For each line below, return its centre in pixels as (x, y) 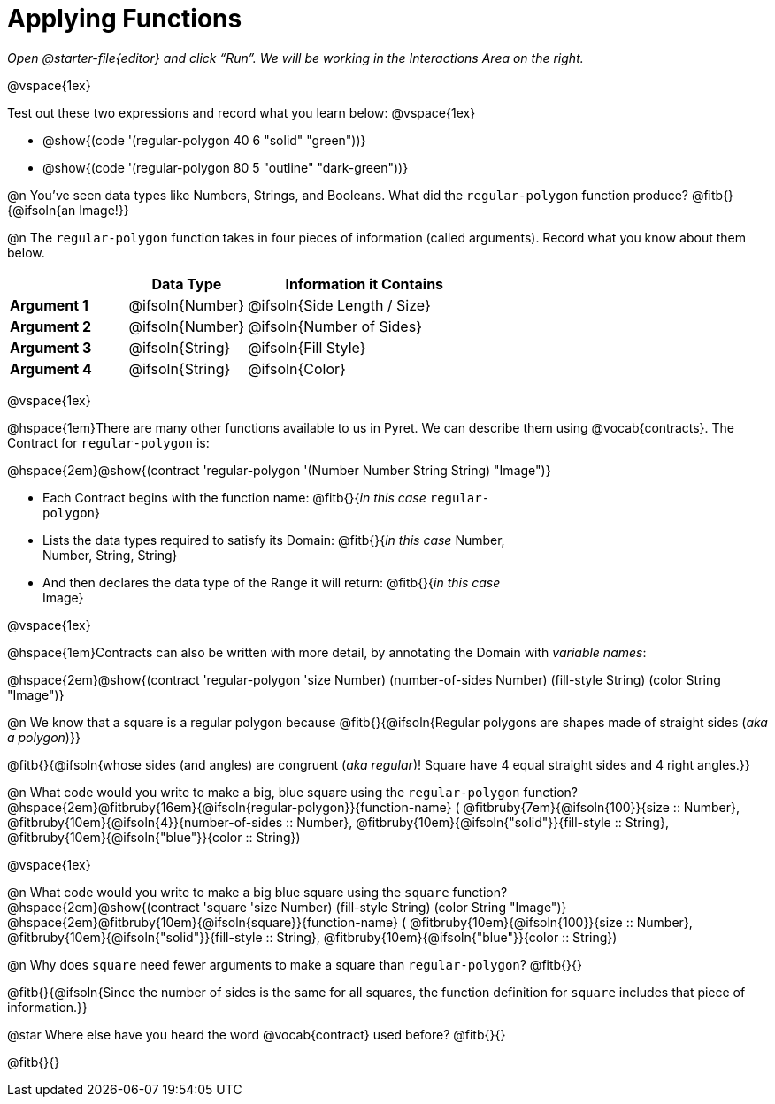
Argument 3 (51, 347)
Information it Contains (364, 284)
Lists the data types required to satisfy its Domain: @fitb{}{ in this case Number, (274, 540)
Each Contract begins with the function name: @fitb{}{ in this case (234, 497)
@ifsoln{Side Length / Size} (339, 305)
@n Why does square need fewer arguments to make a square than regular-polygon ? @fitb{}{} (295, 964)
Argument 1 (49, 305)
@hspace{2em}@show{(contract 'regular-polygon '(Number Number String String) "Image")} (279, 470)
